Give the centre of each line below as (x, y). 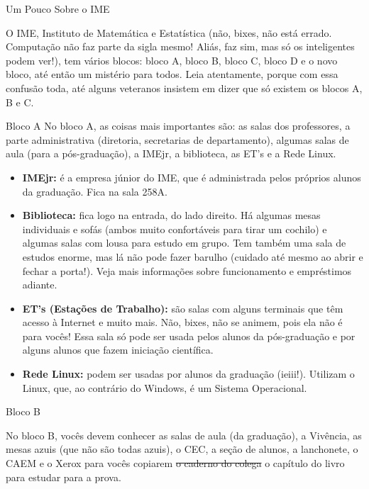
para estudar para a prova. (64, 477)
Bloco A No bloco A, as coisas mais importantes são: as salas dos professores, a (178, 126)
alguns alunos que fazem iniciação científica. (118, 350)
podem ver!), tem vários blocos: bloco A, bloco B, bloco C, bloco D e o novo (172, 60)
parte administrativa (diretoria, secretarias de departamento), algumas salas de (177, 139)
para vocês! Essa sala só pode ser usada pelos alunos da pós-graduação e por (189, 336)
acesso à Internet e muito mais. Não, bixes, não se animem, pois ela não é (182, 322)
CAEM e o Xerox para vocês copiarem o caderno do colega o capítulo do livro (175, 463)
